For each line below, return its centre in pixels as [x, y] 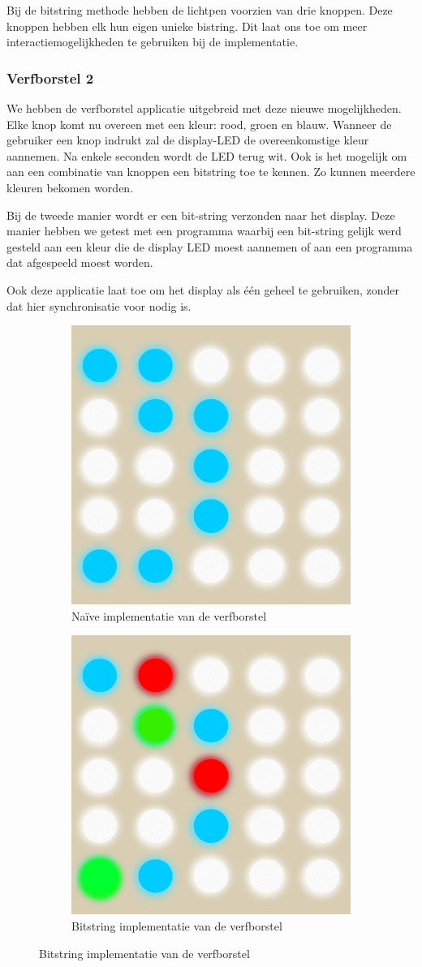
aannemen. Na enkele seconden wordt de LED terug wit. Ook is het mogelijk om [207, 155]
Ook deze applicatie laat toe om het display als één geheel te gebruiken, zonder [203, 289]
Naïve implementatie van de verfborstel [169, 615]
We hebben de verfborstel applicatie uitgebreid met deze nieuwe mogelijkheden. [204, 108]
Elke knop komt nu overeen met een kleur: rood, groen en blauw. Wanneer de [199, 124]
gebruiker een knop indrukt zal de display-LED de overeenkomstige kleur [188, 140]
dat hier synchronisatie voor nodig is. [99, 305]
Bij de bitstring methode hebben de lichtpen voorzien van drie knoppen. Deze [200, 10]
